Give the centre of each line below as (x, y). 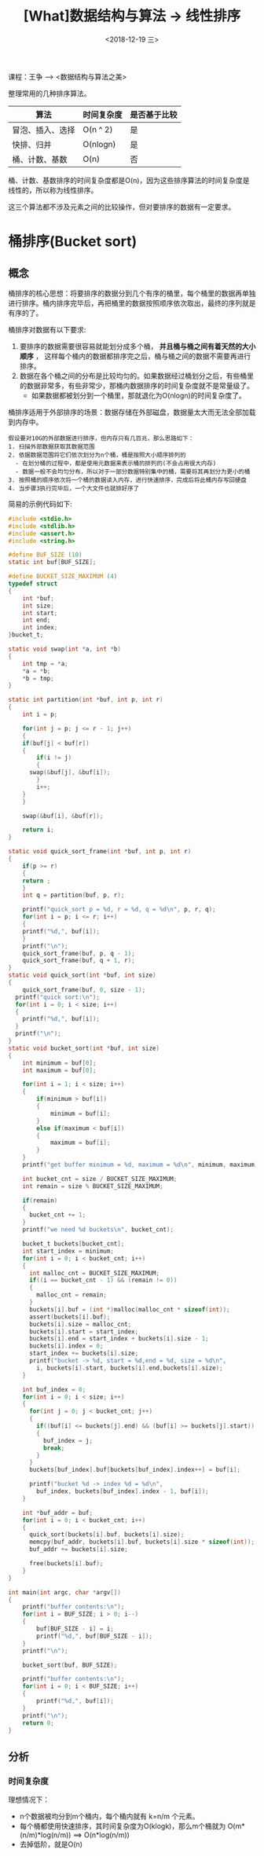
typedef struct (33, 584)
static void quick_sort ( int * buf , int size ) (82, 975)
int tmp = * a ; (45, 664)
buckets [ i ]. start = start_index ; (84, 1331)
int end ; (37, 620)
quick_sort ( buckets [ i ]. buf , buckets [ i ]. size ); (106, 1535)
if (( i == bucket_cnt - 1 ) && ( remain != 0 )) (103, 1280)
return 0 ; (38, 1723)
